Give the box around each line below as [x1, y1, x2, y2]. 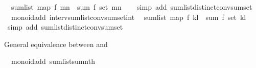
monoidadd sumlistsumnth [11, 56, 95, 66]
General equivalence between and [4, 38, 108, 49]
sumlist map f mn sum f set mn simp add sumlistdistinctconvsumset [11, 2, 252, 12]
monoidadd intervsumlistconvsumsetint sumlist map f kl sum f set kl [11, 11, 246, 22]
